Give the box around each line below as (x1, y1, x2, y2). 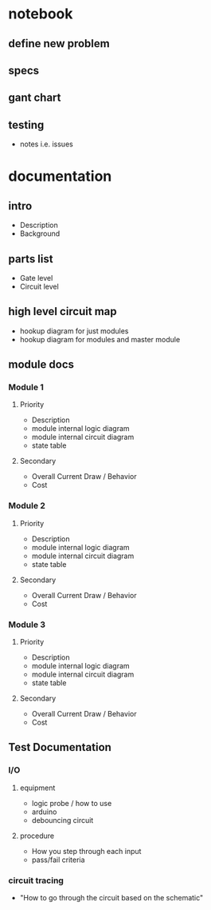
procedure (19, 831, 55, 840)
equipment (19, 783, 56, 792)
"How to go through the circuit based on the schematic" (19, 893, 204, 903)
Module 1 (8, 381, 44, 393)
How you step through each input (31, 846, 142, 856)
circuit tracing (8, 875, 64, 886)
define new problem (8, 37, 110, 50)
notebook (8, 5, 73, 23)
